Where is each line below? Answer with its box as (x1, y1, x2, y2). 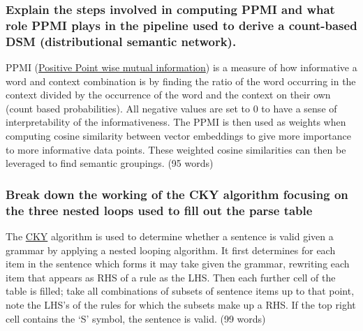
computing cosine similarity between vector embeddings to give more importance (6, 128, 352, 143)
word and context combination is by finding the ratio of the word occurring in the (6, 73, 356, 88)
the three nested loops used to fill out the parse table (6, 201, 313, 219)
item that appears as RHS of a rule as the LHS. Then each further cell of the (6, 270, 336, 284)
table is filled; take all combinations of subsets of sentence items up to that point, (6, 284, 355, 298)
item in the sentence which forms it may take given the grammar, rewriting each (6, 256, 350, 271)
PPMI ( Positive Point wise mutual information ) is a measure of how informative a (6, 60, 357, 75)
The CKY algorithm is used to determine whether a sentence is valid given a (6, 228, 334, 243)
